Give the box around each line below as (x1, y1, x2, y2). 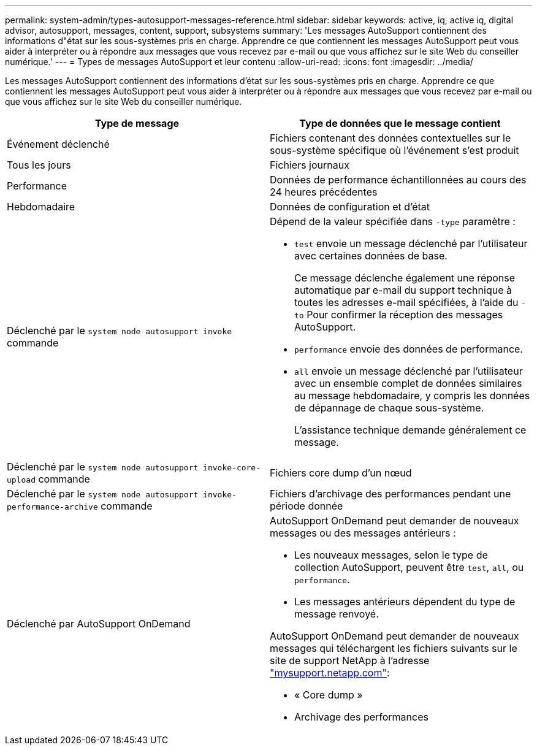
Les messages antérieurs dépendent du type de (294, 595, 516, 608)
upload (7, 475, 36, 484)
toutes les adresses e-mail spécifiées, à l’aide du (294, 296, 519, 308)
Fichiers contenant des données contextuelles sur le (270, 132, 511, 144)
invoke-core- (203, 463, 261, 472)
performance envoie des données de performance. (294, 343, 523, 355)
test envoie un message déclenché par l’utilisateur (294, 237, 528, 250)
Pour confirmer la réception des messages (307, 308, 503, 321)
